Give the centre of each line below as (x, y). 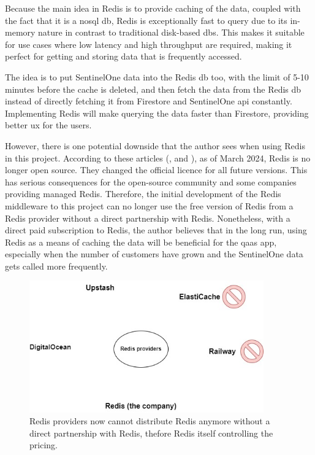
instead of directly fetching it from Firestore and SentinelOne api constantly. (149, 101)
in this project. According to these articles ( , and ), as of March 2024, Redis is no (158, 157)
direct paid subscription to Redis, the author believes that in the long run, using (156, 230)
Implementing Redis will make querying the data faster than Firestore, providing (157, 113)
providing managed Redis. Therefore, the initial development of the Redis (143, 194)
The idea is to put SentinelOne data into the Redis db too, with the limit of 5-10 (157, 76)
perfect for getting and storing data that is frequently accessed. (123, 56)
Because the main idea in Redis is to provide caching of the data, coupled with (153, 8)
